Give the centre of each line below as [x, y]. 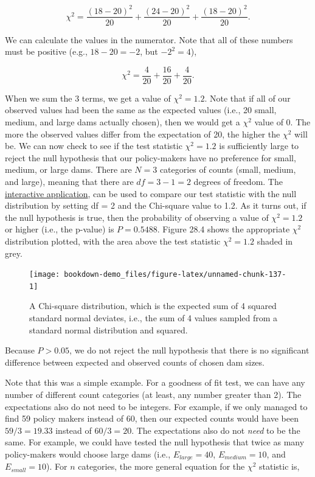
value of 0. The [282, 122]
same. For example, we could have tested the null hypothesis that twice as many [155, 442]
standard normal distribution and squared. [109, 329]
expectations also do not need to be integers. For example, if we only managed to [156, 406]
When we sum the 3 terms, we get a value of [88, 98]
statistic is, [279, 466]
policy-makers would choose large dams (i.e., [88, 454]
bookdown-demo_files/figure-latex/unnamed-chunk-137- [175, 275]
